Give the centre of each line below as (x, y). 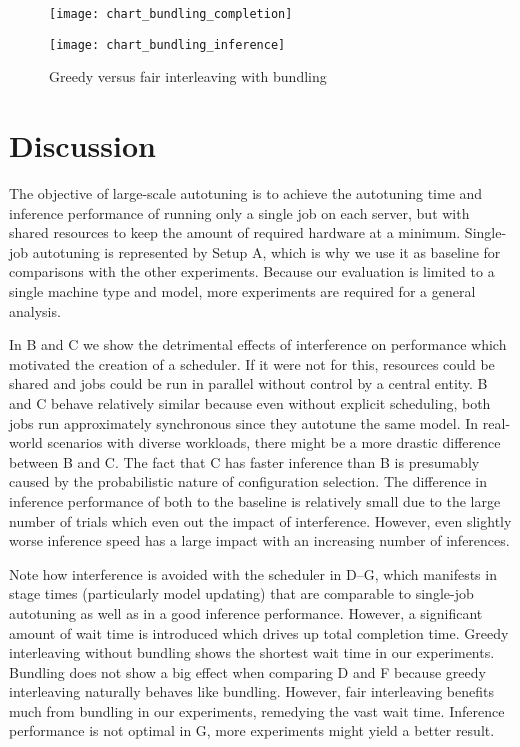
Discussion (82, 145)
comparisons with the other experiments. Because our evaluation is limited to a (252, 271)
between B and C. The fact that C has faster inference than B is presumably (244, 461)
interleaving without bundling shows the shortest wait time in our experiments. (252, 652)
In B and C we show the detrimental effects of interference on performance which (258, 344)
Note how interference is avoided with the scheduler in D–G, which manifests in (253, 573)
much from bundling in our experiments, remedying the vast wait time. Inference (257, 710)
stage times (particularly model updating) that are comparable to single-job (241, 593)
